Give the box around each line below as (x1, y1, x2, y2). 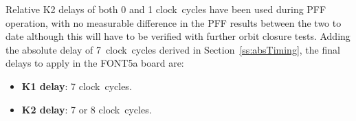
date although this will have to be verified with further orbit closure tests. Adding (5, 29, 351, 43)
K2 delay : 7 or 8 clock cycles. (21, 102, 152, 116)
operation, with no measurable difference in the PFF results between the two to (5, 15, 342, 30)
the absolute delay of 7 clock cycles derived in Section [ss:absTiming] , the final (5, 42, 340, 56)
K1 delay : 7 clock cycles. (21, 78, 132, 93)
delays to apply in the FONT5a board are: (5, 56, 184, 70)
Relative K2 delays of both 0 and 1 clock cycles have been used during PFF (5, 2, 326, 16)
